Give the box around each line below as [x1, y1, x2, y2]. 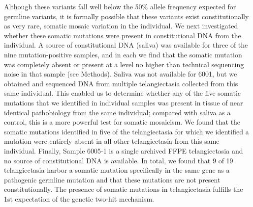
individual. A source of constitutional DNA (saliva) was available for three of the [4, 40, 248, 50]
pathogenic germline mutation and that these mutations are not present [4, 174, 221, 184]
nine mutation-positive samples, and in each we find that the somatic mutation [4, 49, 242, 59]
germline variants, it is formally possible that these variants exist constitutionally [4, 11, 249, 21]
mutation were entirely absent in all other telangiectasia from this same [4, 136, 220, 146]
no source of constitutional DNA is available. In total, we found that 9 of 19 [4, 155, 233, 165]
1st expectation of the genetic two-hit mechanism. [4, 193, 155, 204]
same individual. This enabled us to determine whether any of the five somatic [4, 88, 241, 98]
